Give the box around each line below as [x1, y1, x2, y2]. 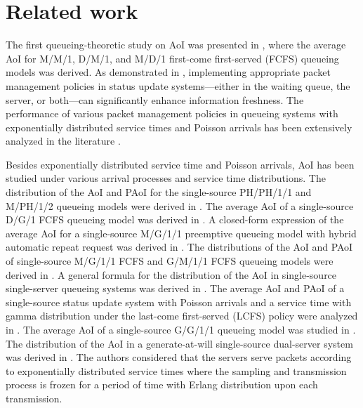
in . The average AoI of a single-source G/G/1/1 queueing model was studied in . [6, 322, 356, 336]
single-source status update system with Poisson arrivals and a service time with [6, 294, 352, 309]
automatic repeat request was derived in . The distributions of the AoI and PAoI [6, 239, 353, 254]
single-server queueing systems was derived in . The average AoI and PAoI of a [6, 281, 345, 296]
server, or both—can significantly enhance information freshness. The [6, 92, 304, 107]
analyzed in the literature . [6, 133, 121, 148]
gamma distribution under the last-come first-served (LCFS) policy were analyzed [6, 308, 358, 323]
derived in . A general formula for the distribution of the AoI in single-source [6, 267, 337, 282]
